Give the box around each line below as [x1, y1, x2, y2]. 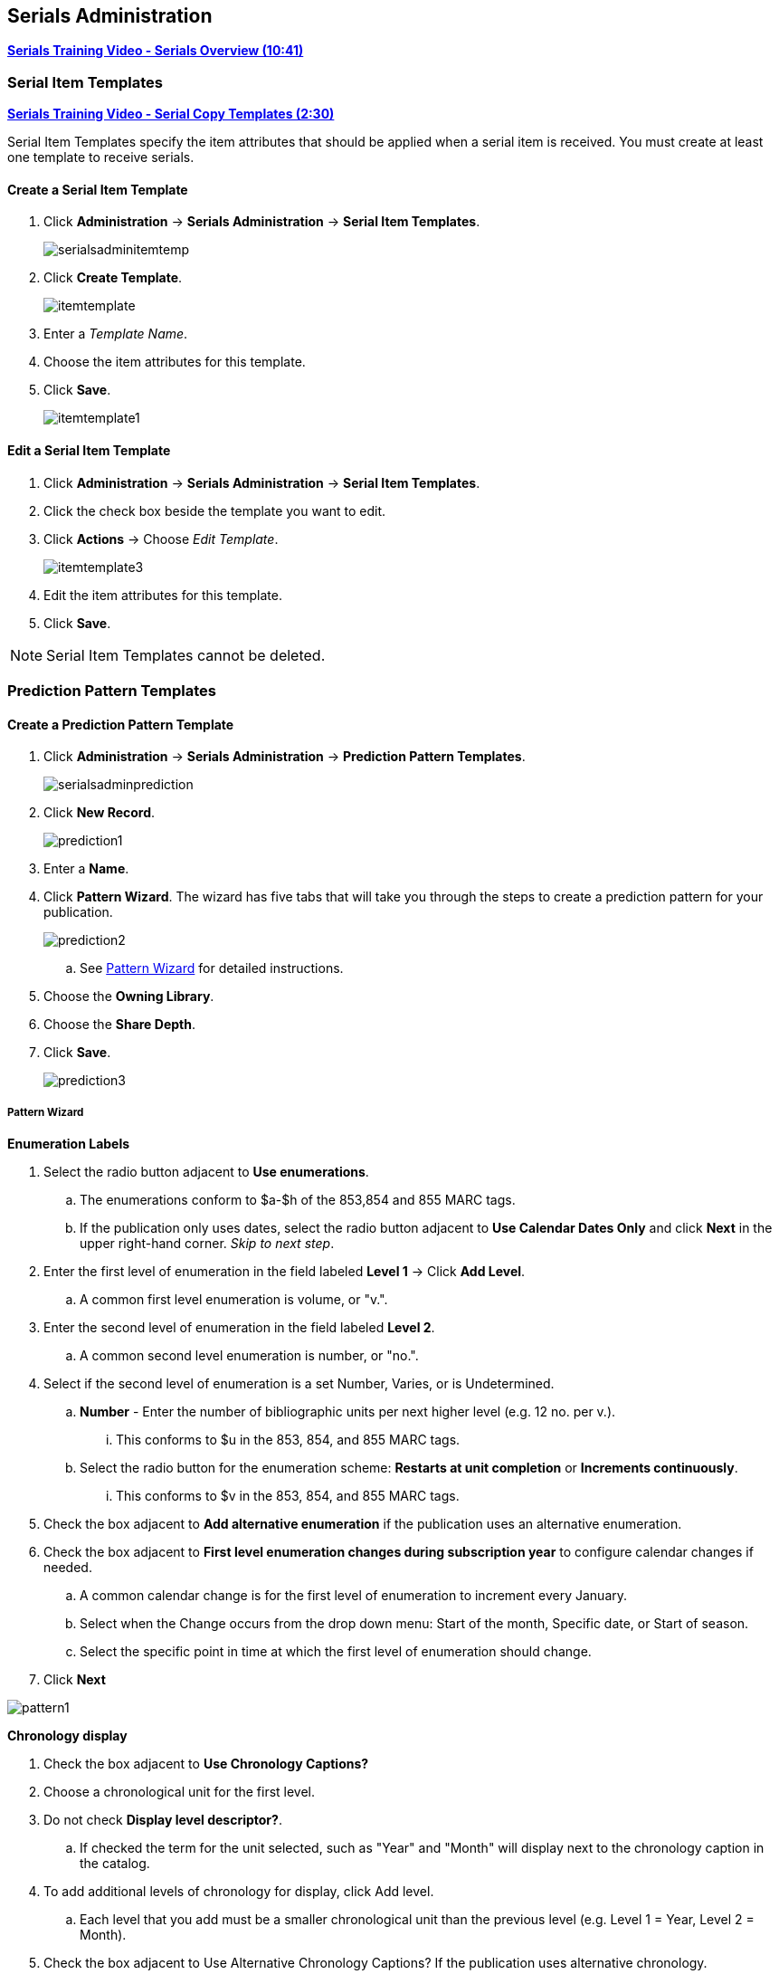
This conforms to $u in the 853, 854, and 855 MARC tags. [116, 1431, 461, 1447]
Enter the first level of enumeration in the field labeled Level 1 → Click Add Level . [43, 1263, 526, 1279]
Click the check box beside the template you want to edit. [43, 502, 386, 519]
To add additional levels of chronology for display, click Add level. [43, 1883, 434, 1899]
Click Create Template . [43, 270, 183, 286]
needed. [43, 1559, 92, 1575]
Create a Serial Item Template [7, 181, 188, 197]
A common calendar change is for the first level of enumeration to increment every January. [80, 1587, 628, 1603]
